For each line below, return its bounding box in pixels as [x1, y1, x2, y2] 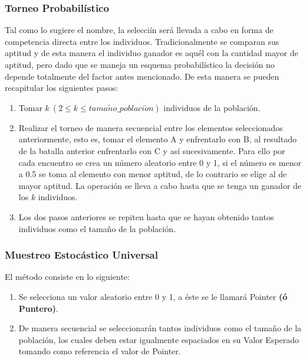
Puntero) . [18, 302, 58, 314]
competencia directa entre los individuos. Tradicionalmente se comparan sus [5, 35, 279, 47]
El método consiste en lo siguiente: [5, 270, 130, 283]
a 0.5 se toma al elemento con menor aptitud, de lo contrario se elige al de [18, 168, 287, 180]
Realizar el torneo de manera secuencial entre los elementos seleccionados [18, 121, 283, 133]
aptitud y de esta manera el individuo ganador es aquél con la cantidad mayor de [5, 47, 298, 59]
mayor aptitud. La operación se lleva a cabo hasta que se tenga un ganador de [18, 179, 302, 191]
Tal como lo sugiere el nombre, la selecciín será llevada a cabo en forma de [5, 24, 274, 36]
